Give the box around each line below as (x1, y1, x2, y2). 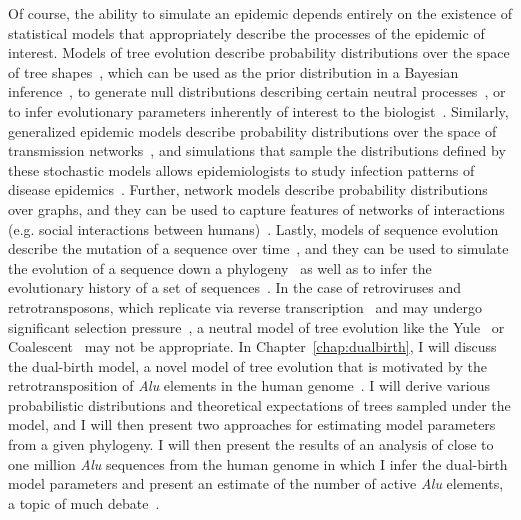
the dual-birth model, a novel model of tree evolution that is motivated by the (8, 355, 487, 376)
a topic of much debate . (8, 492, 160, 513)
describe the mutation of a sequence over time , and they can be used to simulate (8, 238, 509, 259)
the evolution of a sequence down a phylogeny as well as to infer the (8, 257, 432, 278)
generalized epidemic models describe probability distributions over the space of (8, 120, 497, 141)
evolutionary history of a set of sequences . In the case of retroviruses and (8, 277, 461, 298)
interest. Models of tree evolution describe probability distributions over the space (8, 42, 510, 63)
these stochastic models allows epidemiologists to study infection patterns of (8, 159, 475, 180)
